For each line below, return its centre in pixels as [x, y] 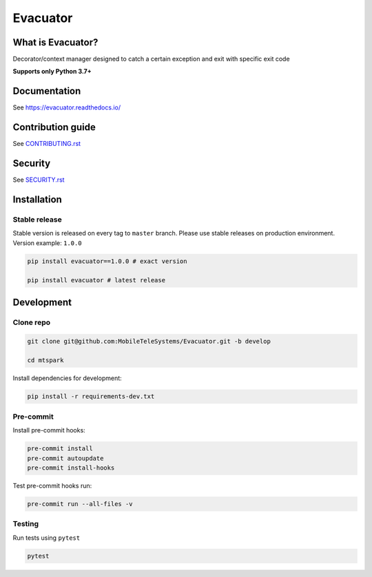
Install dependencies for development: [67, 378]
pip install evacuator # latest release [96, 280]
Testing [26, 524]
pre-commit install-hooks [71, 468]
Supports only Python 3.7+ [52, 72]
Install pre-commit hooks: [49, 430]
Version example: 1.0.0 [47, 243]
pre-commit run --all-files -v [80, 504]
